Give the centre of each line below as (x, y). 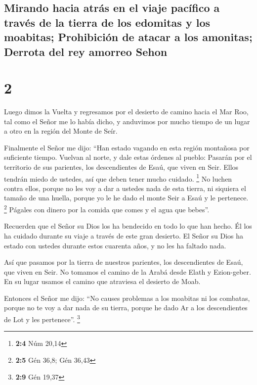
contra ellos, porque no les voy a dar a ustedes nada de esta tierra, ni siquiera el (125, 188)
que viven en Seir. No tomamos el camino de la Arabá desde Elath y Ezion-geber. (128, 271)
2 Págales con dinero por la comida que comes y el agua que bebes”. (107, 209)
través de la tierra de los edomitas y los (107, 22)
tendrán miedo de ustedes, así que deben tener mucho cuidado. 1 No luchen (118, 178)
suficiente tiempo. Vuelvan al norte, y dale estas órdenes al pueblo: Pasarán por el (128, 157)
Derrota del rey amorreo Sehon (86, 51)
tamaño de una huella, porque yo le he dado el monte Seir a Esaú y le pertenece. (126, 198)
